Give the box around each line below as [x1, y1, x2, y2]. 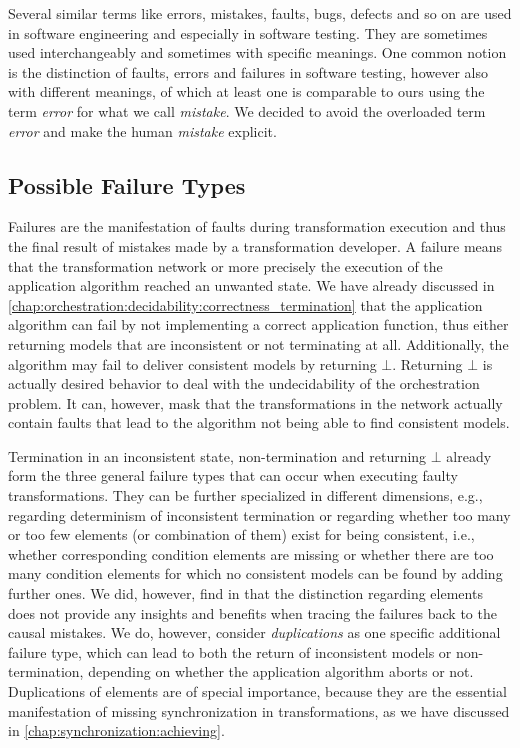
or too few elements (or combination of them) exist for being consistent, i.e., [8, 524, 475, 545]
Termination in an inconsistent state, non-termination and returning [8, 445, 427, 466]
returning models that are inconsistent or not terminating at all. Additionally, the [8, 333, 509, 354]
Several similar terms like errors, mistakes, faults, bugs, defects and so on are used [8, 3, 512, 23]
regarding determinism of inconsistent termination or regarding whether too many [8, 504, 511, 525]
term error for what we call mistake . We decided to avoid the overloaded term [8, 100, 486, 121]
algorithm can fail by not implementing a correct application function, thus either [8, 314, 509, 335]
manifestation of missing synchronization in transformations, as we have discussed [8, 700, 510, 721]
